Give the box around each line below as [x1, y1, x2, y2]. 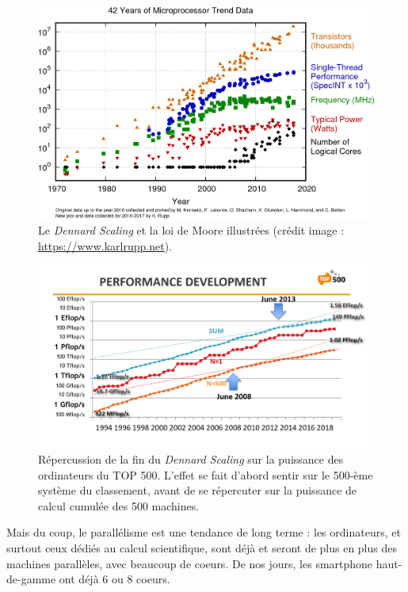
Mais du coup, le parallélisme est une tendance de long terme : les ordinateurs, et [6, 524, 401, 540]
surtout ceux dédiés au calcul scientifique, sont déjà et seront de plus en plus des [6, 539, 397, 556]
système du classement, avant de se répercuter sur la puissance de [38, 482, 357, 498]
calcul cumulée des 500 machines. [38, 497, 200, 514]
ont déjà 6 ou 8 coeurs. [59, 571, 170, 587]
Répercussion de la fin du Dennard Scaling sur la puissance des [38, 450, 344, 467]
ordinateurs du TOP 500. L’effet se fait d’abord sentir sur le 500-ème [38, 466, 373, 483]
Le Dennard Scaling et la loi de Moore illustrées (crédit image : [38, 222, 345, 239]
